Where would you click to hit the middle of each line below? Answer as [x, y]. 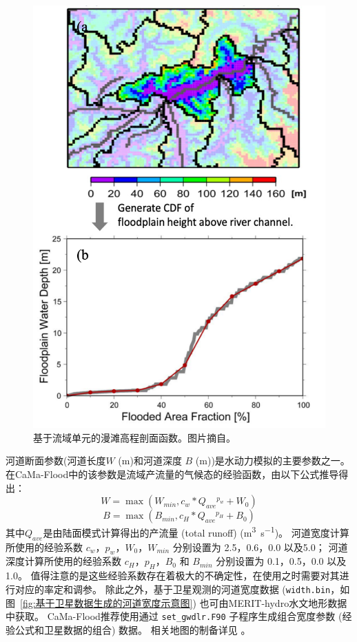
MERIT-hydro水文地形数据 [288, 602]
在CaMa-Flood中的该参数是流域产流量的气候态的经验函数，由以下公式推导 [172, 474]
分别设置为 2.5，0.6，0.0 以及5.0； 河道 [260, 547]
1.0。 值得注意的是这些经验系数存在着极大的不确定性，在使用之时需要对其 [173, 576]
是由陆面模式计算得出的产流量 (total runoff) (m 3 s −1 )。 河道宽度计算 [196, 531]
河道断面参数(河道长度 [56, 460]
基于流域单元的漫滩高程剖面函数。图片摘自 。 [134, 437]
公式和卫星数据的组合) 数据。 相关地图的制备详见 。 [133, 629]
